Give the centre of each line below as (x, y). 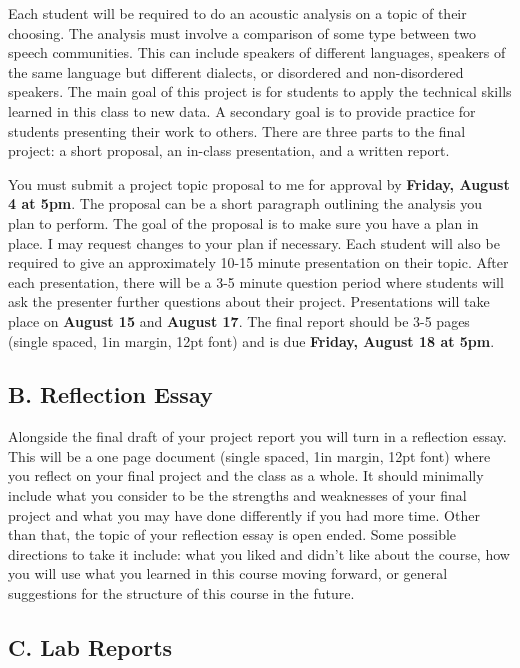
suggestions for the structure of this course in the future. (181, 593)
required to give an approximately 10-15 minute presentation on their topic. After (258, 262)
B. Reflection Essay (110, 394)
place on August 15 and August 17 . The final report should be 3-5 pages (239, 320)
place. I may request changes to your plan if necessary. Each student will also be (254, 242)
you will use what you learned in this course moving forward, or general (228, 573)
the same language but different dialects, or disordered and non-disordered (236, 71)
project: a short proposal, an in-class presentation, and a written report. (229, 150)
